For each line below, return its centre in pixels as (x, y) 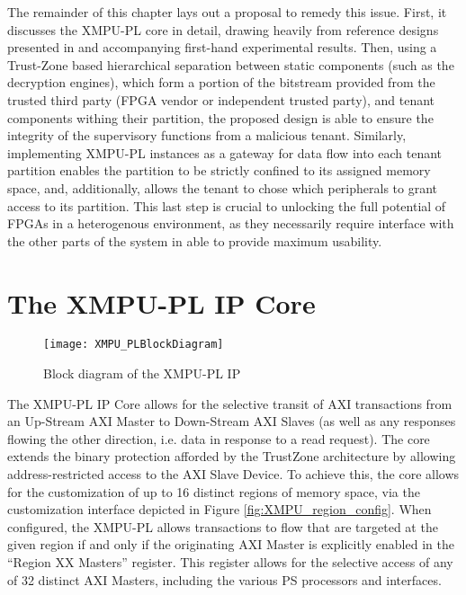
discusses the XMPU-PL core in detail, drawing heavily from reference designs (223, 29)
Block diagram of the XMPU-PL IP (142, 373)
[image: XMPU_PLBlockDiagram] (134, 345)
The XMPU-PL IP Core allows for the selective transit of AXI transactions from (230, 403)
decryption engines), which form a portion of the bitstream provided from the (221, 82)
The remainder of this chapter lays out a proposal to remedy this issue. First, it (227, 12)
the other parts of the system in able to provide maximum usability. (195, 240)
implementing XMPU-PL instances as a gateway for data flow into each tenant (225, 152)
